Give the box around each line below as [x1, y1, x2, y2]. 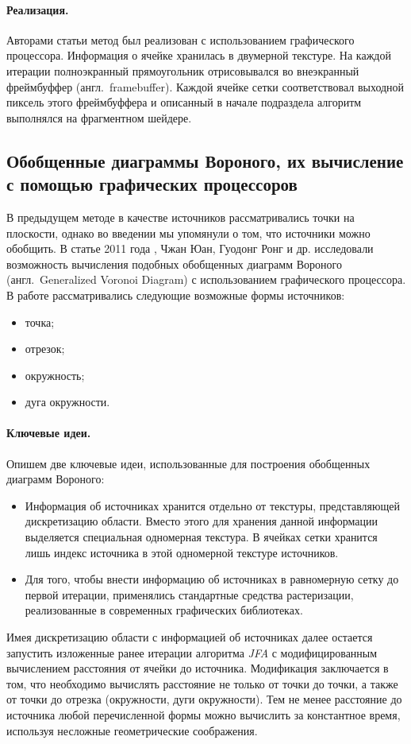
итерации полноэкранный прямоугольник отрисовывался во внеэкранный [6, 62, 359, 79]
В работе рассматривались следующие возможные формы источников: [6, 286, 345, 303]
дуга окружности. [25, 393, 110, 410]
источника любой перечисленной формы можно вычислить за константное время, [6, 707, 401, 723]
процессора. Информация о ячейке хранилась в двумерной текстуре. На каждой [6, 47, 391, 64]
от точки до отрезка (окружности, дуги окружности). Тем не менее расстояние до [6, 691, 402, 707]
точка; [25, 313, 55, 330]
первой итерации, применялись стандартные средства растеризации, [25, 586, 354, 603]
